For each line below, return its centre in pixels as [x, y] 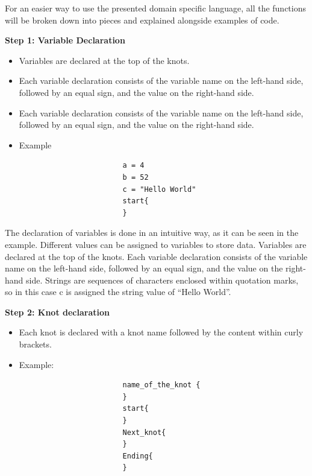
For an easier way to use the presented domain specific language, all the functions [156, 8]
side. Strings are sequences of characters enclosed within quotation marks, [162, 280]
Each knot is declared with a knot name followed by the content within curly [161, 332]
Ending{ [138, 456]
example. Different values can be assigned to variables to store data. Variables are [156, 244]
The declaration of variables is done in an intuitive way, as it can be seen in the [152, 233]
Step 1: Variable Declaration [65, 40]
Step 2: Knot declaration [57, 312]
